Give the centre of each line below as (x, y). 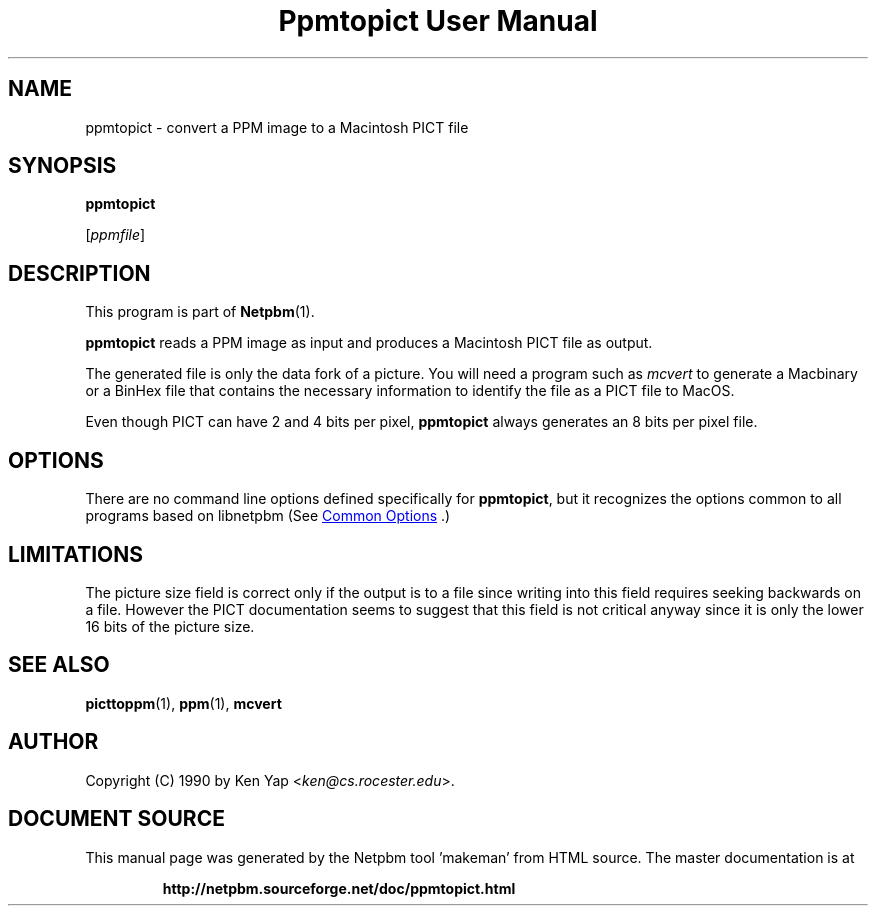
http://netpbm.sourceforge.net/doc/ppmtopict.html (339, 888)
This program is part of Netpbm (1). (200, 312)
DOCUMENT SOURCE (116, 819)
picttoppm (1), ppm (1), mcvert (183, 703)
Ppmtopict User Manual (438, 21)
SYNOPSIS (62, 166)
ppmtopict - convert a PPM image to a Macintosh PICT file (277, 127)
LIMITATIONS (76, 554)
